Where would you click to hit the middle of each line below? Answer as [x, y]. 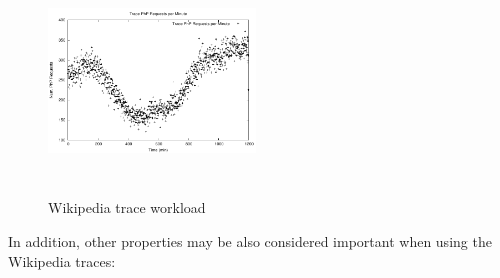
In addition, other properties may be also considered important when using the [250, 240]
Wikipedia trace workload [127, 207]
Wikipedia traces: [62, 260]
